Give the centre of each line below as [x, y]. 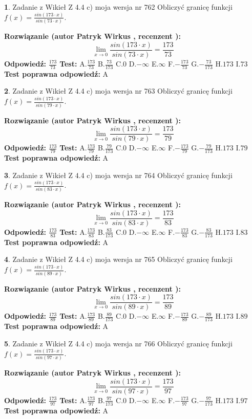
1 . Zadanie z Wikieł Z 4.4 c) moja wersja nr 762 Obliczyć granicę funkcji [118, 7]
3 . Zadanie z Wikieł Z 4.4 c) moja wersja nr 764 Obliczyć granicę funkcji [118, 175]
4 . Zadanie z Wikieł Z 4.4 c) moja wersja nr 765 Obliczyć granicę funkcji [118, 259]
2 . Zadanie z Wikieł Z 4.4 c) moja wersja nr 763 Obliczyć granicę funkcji [118, 91]
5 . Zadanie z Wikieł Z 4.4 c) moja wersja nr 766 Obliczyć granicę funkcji [118, 343]
